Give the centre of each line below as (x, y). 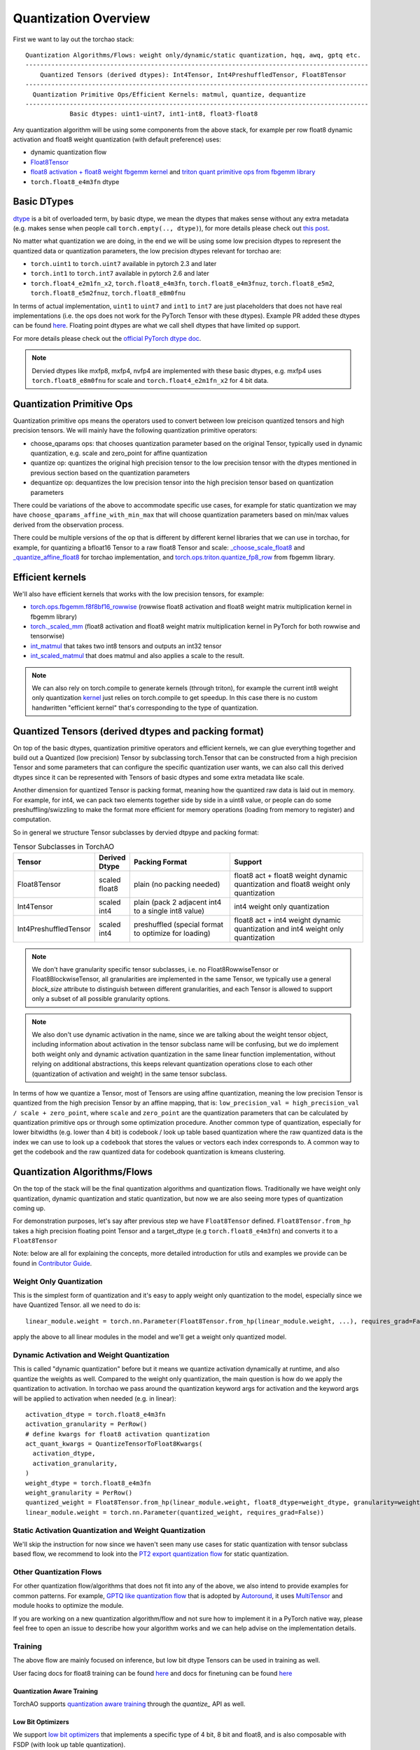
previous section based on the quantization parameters (110, 472)
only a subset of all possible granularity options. (101, 999)
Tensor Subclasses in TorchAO (64, 847)
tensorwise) (48, 636)
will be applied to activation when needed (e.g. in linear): (94, 1398)
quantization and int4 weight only (289, 929)
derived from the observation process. (68, 524)
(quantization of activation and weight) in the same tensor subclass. (129, 1074)
